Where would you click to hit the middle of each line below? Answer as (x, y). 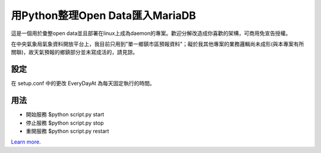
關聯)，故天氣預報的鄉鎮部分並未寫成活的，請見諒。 (75, 52)
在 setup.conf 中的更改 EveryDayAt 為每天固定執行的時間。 (83, 84)
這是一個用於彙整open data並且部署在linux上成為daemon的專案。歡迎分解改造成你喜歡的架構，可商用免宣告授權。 (151, 33)
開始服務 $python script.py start (65, 114)
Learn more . (26, 142)
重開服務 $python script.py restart (67, 131)
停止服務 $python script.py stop (65, 123)
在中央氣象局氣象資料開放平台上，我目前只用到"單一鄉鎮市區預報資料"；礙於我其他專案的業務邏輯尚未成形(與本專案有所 (158, 44)
